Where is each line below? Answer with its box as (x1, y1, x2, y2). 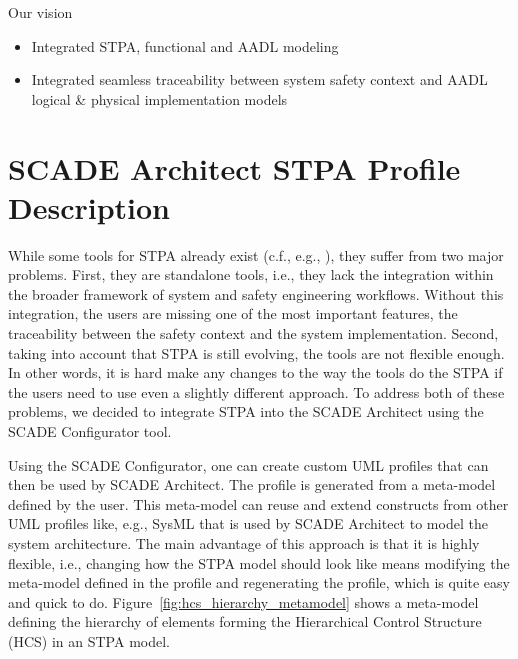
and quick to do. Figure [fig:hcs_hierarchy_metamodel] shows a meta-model (8, 591, 479, 612)
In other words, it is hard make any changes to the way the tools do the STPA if (8, 362, 503, 383)
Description (8, 186, 171, 227)
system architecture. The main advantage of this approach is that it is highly (8, 533, 480, 553)
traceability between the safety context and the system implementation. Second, (8, 323, 499, 344)
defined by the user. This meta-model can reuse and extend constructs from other (8, 493, 509, 514)
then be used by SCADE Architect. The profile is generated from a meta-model (8, 474, 496, 495)
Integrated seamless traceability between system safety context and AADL (31, 69, 488, 90)
